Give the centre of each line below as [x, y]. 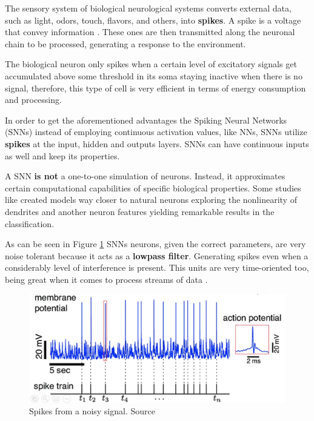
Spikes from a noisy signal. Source [92, 411]
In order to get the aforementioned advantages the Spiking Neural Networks [146, 120]
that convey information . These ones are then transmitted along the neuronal [150, 32]
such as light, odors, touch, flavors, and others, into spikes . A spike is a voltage [153, 20]
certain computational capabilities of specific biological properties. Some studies [153, 187]
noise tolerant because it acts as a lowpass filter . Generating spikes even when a [157, 255]
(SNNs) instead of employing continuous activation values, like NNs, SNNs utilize [156, 132]
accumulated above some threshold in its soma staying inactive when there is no [154, 75]
